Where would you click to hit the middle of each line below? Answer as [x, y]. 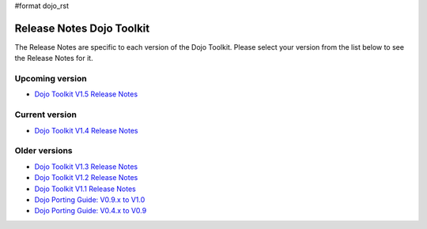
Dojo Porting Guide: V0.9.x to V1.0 [90, 199]
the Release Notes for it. [54, 58]
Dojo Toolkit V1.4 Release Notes [86, 130]
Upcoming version [51, 79]
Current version [45, 114]
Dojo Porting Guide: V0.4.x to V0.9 [91, 211]
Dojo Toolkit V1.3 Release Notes [86, 167]
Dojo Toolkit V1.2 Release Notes [86, 178]
